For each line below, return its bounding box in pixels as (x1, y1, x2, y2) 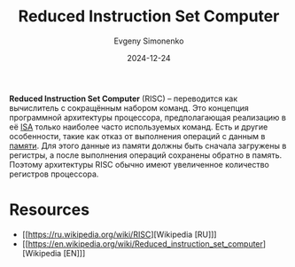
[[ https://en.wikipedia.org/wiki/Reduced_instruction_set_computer (21, 238, 264, 249)
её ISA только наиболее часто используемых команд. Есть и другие (9, 122, 268, 132)
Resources (9, 200, 90, 220)
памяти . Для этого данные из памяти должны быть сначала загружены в (9, 140, 287, 151)
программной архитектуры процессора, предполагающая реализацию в (9, 112, 286, 122)
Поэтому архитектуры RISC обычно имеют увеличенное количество (9, 159, 270, 169)
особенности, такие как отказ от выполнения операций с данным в (9, 130, 266, 141)
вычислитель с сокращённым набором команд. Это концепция (9, 102, 250, 113)
